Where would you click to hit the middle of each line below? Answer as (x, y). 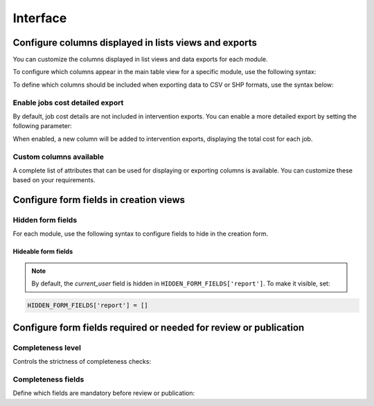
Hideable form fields (43, 251)
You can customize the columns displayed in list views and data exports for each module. (140, 60)
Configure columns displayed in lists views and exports (135, 43)
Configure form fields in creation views (99, 200)
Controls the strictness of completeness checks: (82, 361)
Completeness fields (48, 379)
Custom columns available (58, 157)
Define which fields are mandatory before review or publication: (104, 393)
